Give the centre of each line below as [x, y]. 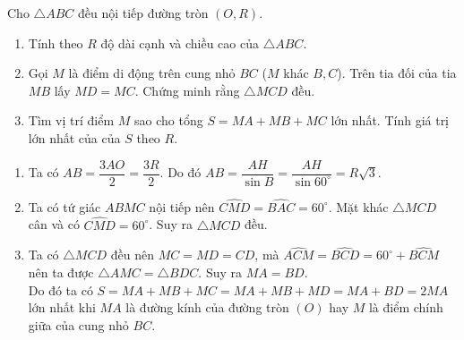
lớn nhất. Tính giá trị [390, 120]
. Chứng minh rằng [187, 90]
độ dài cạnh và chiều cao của [180, 42]
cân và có [54, 224]
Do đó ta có [60, 289]
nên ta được [61, 272]
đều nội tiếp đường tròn [143, 13]
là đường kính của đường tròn [207, 307]
